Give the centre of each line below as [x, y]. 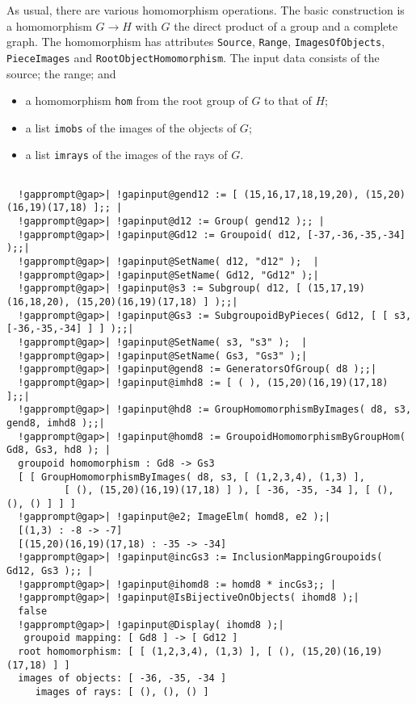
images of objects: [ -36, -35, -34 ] [122, 679]
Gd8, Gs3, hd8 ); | [59, 450]
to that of [288, 101]
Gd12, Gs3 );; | [50, 571]
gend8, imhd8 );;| [56, 423]
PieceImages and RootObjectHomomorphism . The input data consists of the [193, 57]
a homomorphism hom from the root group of [137, 101]
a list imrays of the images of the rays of [126, 155]
